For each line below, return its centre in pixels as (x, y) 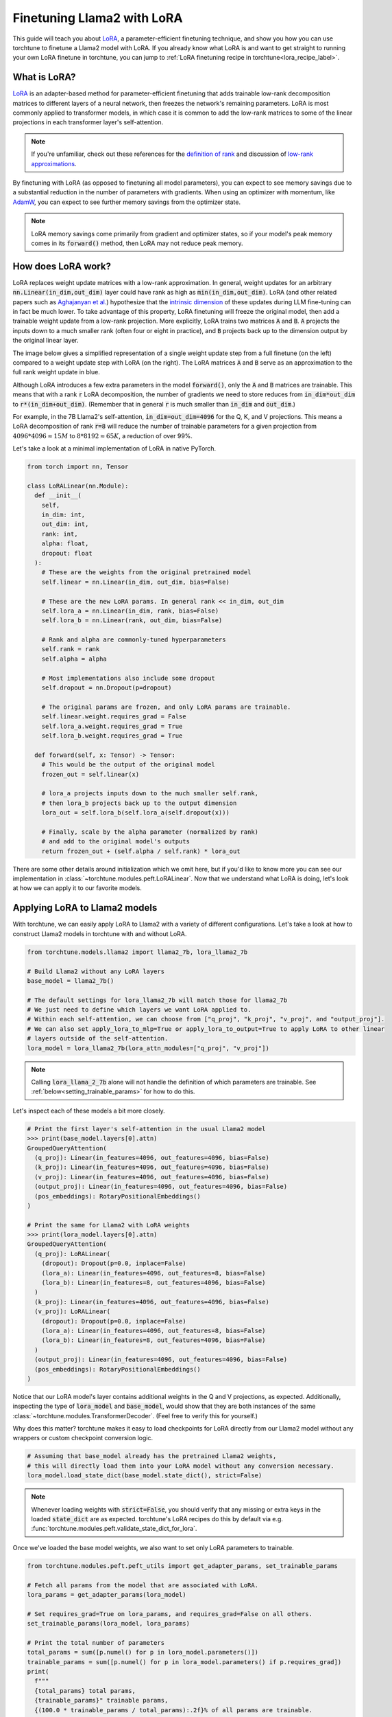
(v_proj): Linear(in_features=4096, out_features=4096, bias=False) (152, 1177)
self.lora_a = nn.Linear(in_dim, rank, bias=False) (130, 611)
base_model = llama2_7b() (71, 981)
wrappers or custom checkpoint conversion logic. (83, 1438)
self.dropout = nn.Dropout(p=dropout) (107, 688)
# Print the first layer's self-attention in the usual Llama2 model (146, 1129)
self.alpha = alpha (74, 659)
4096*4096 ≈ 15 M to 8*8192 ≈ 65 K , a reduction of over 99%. (103, 435)
